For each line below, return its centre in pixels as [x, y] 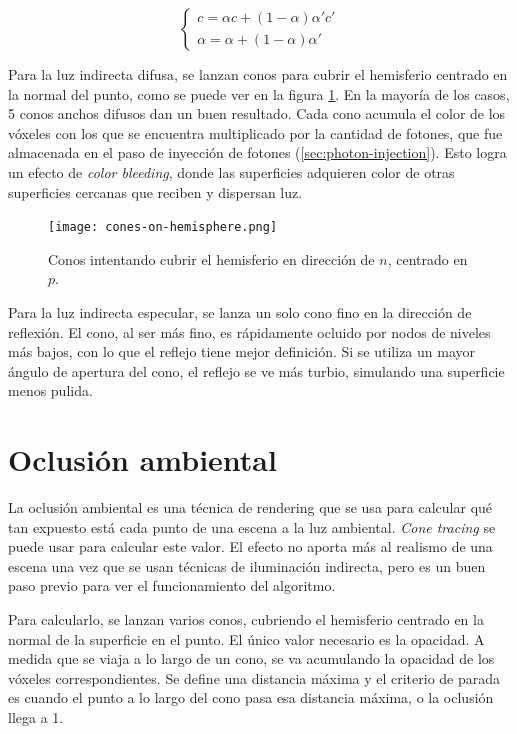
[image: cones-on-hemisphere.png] [163, 227]
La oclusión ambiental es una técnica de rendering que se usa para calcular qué [250, 507]
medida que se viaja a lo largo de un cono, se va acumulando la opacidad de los [251, 658]
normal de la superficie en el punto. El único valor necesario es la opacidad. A [246, 638]
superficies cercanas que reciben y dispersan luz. [155, 191]
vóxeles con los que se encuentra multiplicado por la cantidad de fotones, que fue [255, 132]
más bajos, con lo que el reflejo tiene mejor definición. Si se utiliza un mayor [241, 351]
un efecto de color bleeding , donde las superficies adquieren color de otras [231, 171]
